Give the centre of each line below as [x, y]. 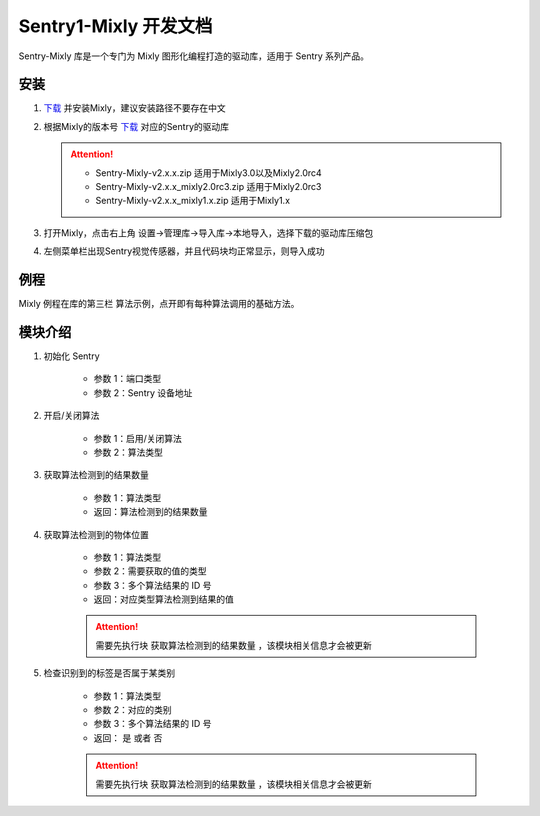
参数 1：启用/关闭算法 [137, 438]
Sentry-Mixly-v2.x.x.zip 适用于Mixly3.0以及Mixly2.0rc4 [208, 172]
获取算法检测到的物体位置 [96, 534]
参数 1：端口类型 [127, 379]
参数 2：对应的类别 [132, 710]
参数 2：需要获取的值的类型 [150, 571]
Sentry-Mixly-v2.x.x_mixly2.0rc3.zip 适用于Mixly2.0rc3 [208, 187]
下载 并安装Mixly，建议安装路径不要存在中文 [134, 108]
